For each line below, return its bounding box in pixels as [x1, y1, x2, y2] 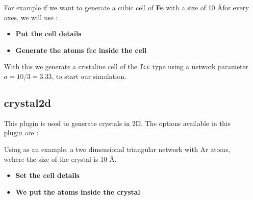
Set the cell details [15, 170, 80, 180]
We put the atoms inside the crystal [15, 186, 140, 197]
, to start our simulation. [51, 71, 126, 81]
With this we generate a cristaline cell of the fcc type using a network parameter [4, 61, 249, 72]
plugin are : [4, 127, 39, 138]
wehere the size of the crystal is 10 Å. [4, 153, 117, 164]
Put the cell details [15, 28, 81, 39]
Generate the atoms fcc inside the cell [15, 45, 147, 55]
